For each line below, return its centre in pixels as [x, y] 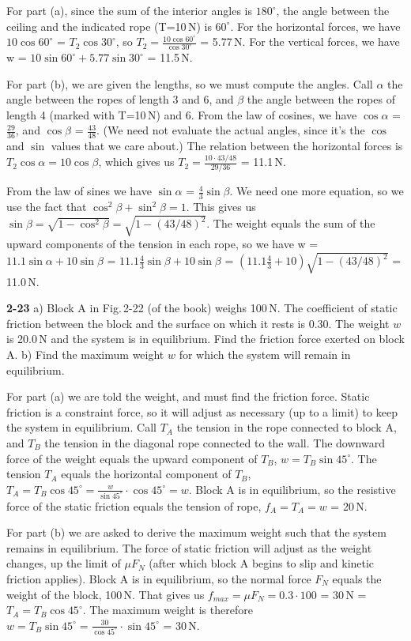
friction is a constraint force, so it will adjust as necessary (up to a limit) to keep [202, 411]
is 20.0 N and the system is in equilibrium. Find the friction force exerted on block [205, 339]
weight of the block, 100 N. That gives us [106, 594]
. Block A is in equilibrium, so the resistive [292, 489]
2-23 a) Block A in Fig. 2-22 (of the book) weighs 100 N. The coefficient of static [202, 308]
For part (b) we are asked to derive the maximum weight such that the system [196, 532]
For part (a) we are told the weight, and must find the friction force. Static [188, 396]
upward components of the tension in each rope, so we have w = [162, 244]
